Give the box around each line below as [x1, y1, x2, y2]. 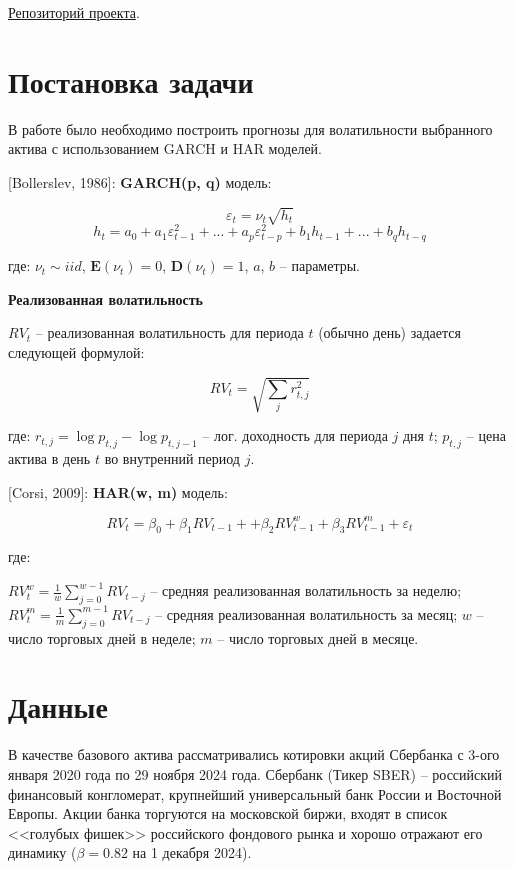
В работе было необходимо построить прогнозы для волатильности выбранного [8, 118, 493, 139]
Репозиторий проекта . [8, 2, 140, 22]
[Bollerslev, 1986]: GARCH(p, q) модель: [8, 171, 272, 192]
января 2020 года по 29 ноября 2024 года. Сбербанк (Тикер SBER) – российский [8, 763, 503, 784]
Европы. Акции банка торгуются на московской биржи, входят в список [8, 803, 448, 824]
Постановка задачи [8, 60, 254, 101]
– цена [466, 425, 506, 446]
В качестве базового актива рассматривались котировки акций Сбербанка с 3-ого [8, 744, 500, 765]
